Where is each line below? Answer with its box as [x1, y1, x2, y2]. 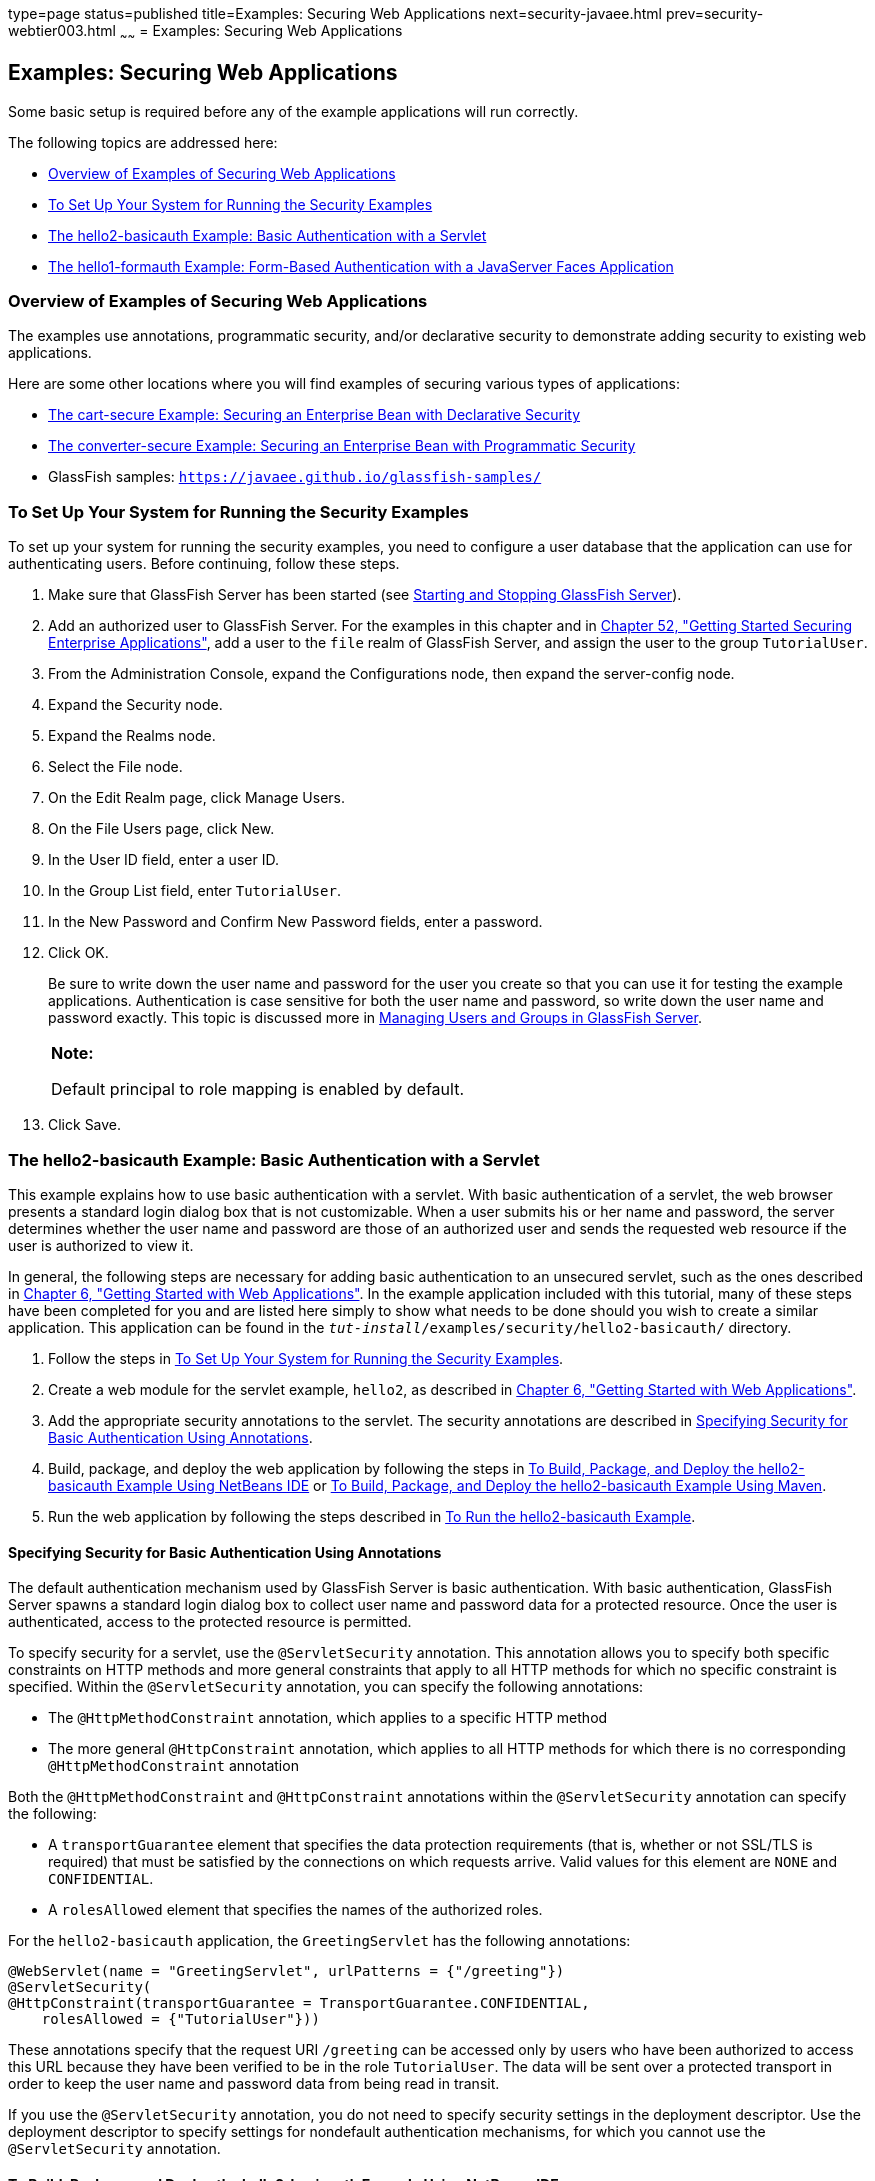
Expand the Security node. [48, 696, 223, 714]
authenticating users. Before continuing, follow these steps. [8, 555, 400, 573]
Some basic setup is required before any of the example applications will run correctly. [8, 102, 579, 120]
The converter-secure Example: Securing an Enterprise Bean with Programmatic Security [48, 437, 636, 455]
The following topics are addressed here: [8, 133, 278, 151]
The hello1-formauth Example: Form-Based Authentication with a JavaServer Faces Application [48, 257, 674, 275]
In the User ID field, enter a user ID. [48, 851, 279, 869]
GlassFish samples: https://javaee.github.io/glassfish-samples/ [48, 468, 542, 486]
